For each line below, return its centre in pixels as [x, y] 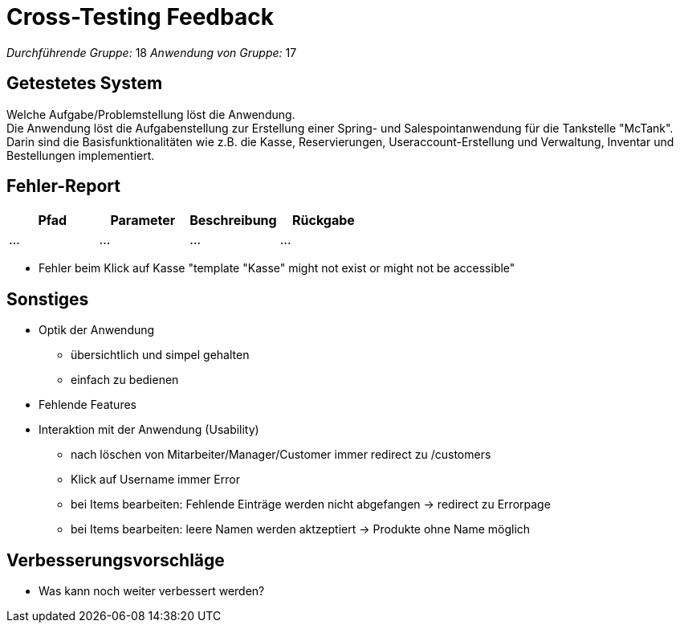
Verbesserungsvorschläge [116, 560]
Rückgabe [324, 221]
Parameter [143, 221]
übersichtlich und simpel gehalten [160, 355]
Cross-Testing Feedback [140, 17]
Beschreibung [233, 221]
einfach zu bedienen [125, 380]
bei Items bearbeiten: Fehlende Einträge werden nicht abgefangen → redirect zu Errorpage [311, 504]
